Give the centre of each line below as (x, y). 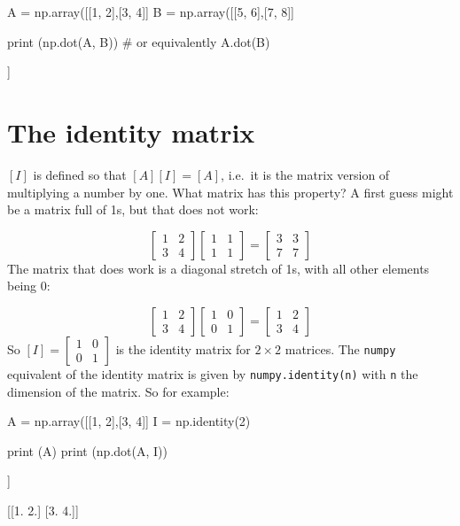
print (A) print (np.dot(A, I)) (87, 450)
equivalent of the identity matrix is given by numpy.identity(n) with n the (213, 373)
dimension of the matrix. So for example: (118, 391)
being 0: (29, 286)
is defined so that (80, 174)
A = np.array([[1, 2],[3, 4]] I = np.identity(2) (129, 421)
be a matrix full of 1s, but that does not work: (133, 209)
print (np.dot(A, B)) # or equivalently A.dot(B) (139, 41)
